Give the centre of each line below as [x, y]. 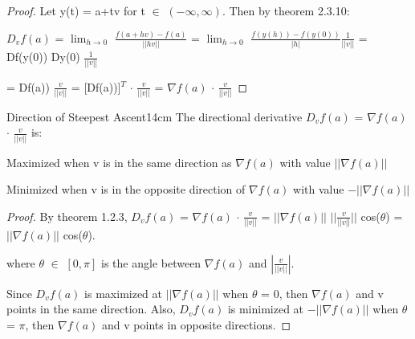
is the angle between [151, 262]
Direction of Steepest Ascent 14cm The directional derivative [155, 116]
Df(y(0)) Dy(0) [43, 57]
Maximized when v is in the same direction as [119, 162]
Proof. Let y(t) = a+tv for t [76, 10]
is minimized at [266, 309]
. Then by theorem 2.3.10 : [286, 10]
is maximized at [124, 293]
